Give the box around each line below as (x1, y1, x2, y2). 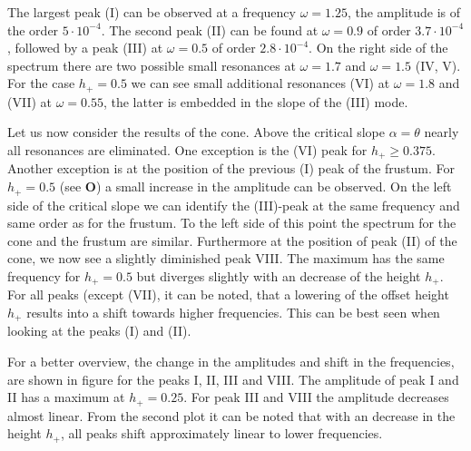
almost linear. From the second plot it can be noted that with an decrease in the (7, 406, 456, 425)
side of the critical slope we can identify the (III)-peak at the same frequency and (7, 195, 460, 214)
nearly (424, 123, 459, 142)
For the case (7, 74, 75, 93)
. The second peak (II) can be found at (101, 20, 319, 39)
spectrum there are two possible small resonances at (7, 55, 296, 74)
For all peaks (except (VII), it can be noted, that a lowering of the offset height (7, 285, 449, 304)
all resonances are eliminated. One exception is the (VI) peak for (7, 141, 368, 160)
